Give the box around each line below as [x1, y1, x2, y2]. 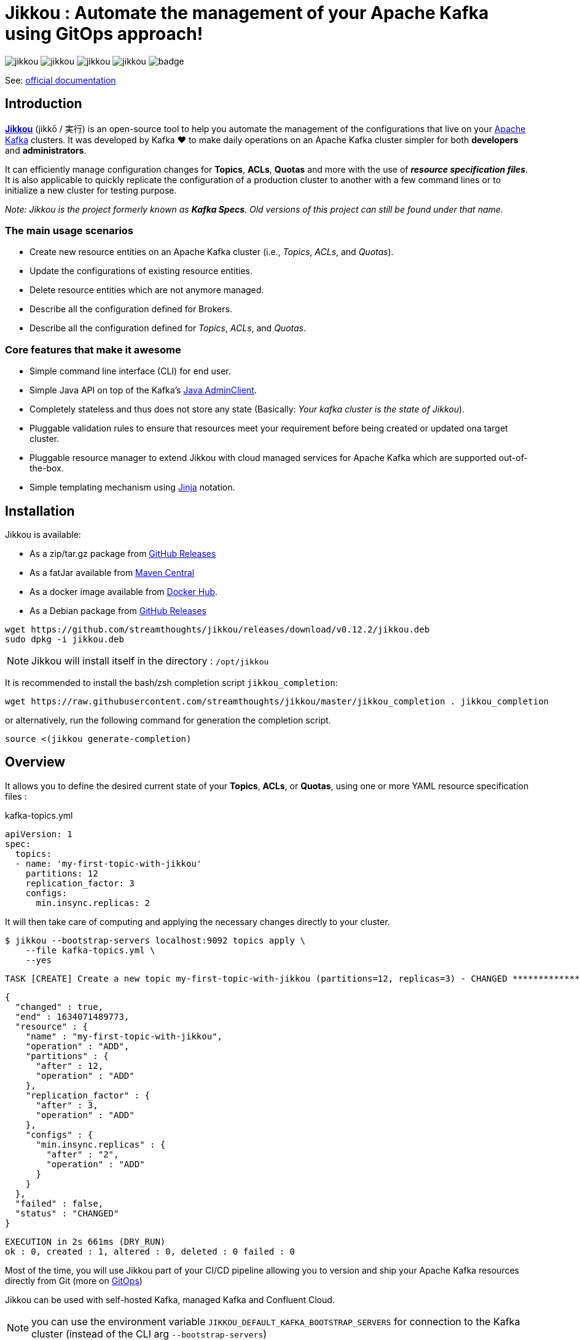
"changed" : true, [15, 1001, 104, 1012]
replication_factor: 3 [25, 878, 135, 888]
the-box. [29, 463, 64, 474]
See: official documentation [5, 74, 116, 85]
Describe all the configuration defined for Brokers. [29, 304, 232, 315]
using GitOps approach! [5, 23, 203, 44]
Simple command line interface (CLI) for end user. [29, 366, 231, 377]
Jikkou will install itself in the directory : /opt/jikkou [31, 654, 269, 667]
